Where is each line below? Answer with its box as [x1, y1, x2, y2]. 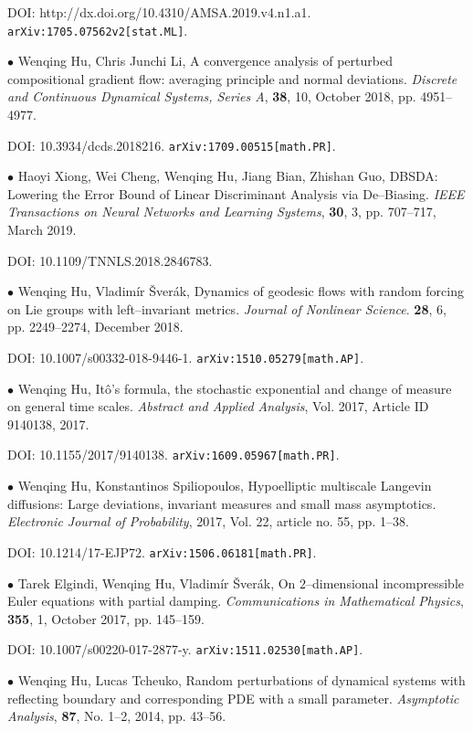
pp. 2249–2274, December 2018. [7, 317, 184, 336]
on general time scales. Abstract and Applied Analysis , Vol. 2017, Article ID [7, 397, 429, 416]
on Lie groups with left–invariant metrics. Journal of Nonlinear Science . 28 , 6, [7, 299, 447, 318]
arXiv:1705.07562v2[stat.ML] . [7, 20, 188, 39]
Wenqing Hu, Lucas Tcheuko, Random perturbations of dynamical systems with [17, 671, 466, 689]
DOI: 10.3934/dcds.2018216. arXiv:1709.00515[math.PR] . [7, 135, 336, 154]
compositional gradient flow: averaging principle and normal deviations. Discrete [7, 69, 457, 88]
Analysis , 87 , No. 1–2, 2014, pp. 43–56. [7, 706, 226, 726]
